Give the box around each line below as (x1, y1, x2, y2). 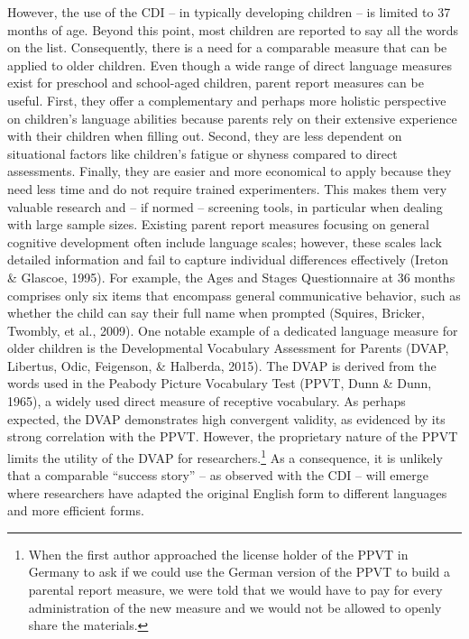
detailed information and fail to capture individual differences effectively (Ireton (7, 250, 449, 269)
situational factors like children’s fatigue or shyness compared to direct (7, 144, 398, 162)
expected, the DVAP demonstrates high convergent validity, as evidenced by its (7, 409, 446, 428)
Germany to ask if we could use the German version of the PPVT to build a (28, 562, 450, 581)
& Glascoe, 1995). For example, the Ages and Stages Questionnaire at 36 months (7, 267, 455, 286)
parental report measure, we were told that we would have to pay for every (28, 580, 443, 599)
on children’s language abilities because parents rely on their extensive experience (7, 108, 457, 127)
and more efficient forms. (7, 501, 144, 520)
